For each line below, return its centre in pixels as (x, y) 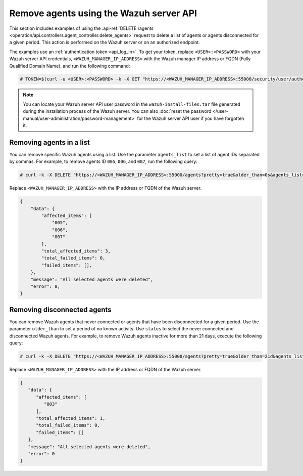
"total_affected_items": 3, (76, 251)
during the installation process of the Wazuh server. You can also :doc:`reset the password (117, 111)
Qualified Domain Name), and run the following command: (70, 66)
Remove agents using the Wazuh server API (103, 13)
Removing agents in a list (50, 142)
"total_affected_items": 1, (71, 418)
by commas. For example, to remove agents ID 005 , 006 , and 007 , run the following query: (104, 161)
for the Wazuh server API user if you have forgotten (191, 118)
